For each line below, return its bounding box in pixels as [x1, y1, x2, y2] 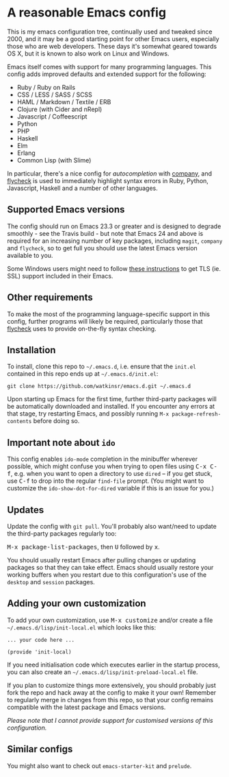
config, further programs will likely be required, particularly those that [7, 317, 203, 325]
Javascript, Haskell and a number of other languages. [7, 184, 159, 192]
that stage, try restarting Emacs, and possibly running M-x [7, 409, 170, 418]
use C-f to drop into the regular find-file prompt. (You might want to [7, 477, 204, 485]
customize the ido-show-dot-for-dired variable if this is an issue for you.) [7, 484, 214, 492]
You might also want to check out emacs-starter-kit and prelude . [7, 761, 192, 769]
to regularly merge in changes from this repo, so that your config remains [7, 695, 214, 704]
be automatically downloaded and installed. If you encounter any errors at [7, 403, 215, 411]
